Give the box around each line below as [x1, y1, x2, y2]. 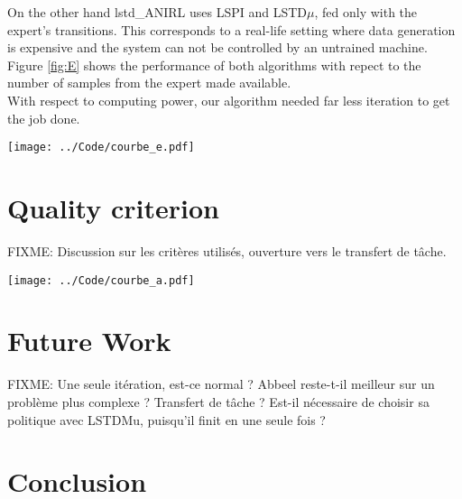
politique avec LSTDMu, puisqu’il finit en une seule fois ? [7, 410, 326, 429]
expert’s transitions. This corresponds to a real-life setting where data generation [7, 20, 456, 39]
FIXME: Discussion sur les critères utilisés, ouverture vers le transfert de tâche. [7, 241, 447, 260]
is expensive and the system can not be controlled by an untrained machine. [7, 38, 428, 57]
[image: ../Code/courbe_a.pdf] [7, 273, 195, 287]
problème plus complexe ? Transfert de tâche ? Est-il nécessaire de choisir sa [7, 392, 430, 411]
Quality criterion [7, 189, 219, 226]
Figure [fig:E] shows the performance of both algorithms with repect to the [7, 55, 421, 74]
